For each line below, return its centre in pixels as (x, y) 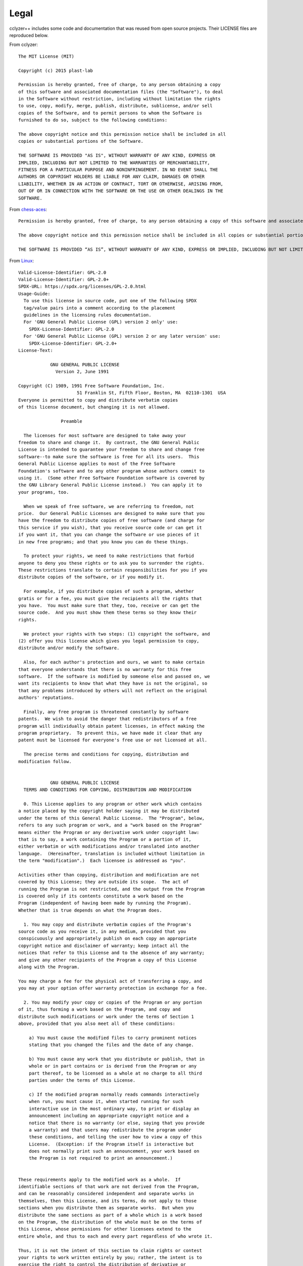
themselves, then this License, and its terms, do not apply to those (108, 1201)
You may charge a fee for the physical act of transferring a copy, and (110, 981)
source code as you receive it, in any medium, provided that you (102, 931)
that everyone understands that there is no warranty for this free (105, 669)
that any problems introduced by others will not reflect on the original (113, 690)
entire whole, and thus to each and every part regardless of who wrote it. (116, 1236)
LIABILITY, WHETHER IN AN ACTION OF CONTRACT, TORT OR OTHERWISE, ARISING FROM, (121, 184)
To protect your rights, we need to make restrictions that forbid (109, 556)
